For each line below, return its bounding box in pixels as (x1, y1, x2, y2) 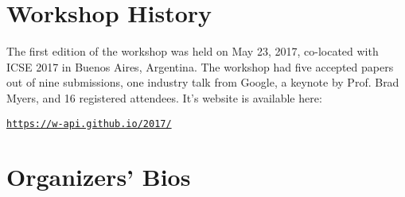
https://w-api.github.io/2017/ (6, 118, 172, 129)
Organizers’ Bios (6, 160, 191, 193)
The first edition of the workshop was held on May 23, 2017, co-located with (6, 43, 379, 60)
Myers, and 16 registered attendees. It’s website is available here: (6, 89, 322, 106)
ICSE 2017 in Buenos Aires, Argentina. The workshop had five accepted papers (6, 58, 394, 75)
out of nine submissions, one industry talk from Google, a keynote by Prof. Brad (6, 74, 399, 91)
